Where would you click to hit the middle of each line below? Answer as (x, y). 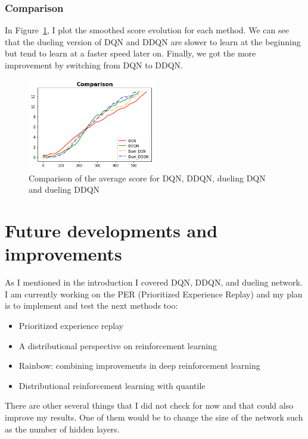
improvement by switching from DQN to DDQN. (94, 65)
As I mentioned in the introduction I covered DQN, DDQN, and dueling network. (154, 282)
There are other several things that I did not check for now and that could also (149, 405)
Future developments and (111, 231)
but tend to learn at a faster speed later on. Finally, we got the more (130, 53)
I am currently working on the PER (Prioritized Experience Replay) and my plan (154, 294)
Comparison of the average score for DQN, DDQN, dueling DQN (147, 178)
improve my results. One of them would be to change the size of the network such (154, 417)
